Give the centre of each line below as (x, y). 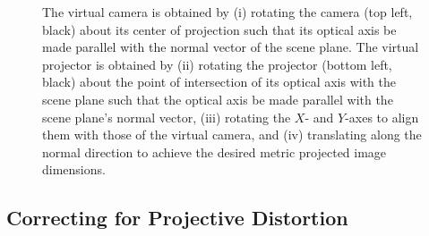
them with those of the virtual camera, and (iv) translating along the (232, 135)
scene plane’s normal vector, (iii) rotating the (167, 117)
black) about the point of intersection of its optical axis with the (219, 82)
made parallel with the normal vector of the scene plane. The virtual (231, 47)
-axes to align (382, 117)
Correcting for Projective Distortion (177, 218)
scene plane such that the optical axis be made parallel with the (218, 99)
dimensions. (74, 169)
